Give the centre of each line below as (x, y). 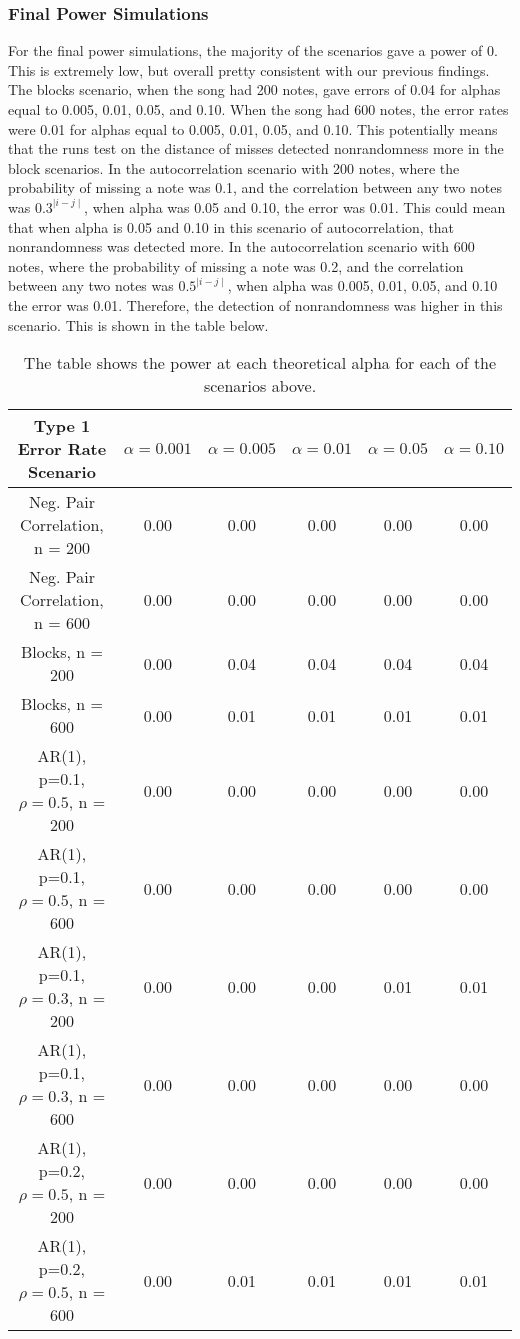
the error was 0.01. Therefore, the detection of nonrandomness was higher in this (255, 304)
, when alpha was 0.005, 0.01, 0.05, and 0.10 (362, 285)
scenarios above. (260, 386)
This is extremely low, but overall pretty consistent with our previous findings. (249, 69)
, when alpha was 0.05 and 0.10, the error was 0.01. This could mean (295, 206)
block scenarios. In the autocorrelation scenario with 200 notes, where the (234, 167)
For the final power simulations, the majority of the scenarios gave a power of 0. (253, 50)
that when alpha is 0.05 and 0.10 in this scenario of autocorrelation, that (231, 226)
